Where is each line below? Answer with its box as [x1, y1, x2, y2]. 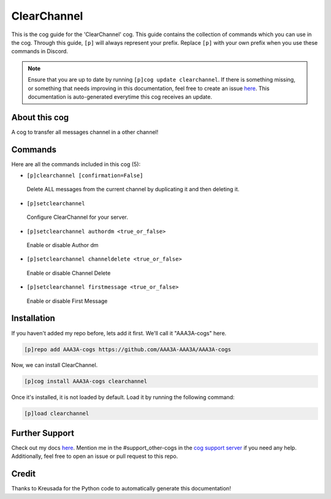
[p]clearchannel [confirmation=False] [26, 172, 143, 179]
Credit [11, 469, 36, 479]
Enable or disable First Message [26, 297, 108, 305]
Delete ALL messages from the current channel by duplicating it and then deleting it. [26, 186, 240, 193]
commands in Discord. [11, 48, 69, 55]
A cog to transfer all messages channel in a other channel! [11, 128, 159, 135]
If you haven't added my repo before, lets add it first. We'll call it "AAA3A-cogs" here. [11, 329, 227, 337]
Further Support [11, 428, 75, 438]
